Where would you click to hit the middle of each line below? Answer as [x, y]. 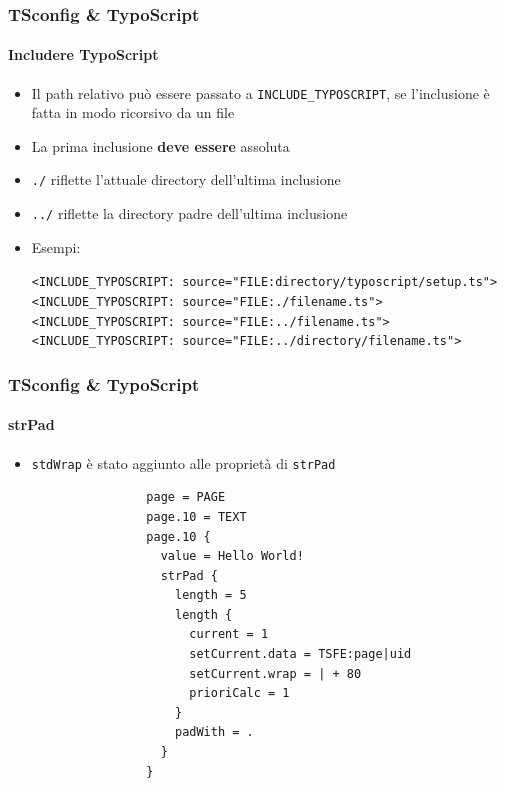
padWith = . [214, 732]
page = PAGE [186, 497]
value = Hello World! [232, 556]
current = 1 [229, 634]
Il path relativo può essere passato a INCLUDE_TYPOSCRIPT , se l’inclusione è [260, 92]
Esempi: [56, 246]
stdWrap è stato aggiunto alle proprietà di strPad [183, 462]
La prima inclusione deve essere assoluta [160, 145]
